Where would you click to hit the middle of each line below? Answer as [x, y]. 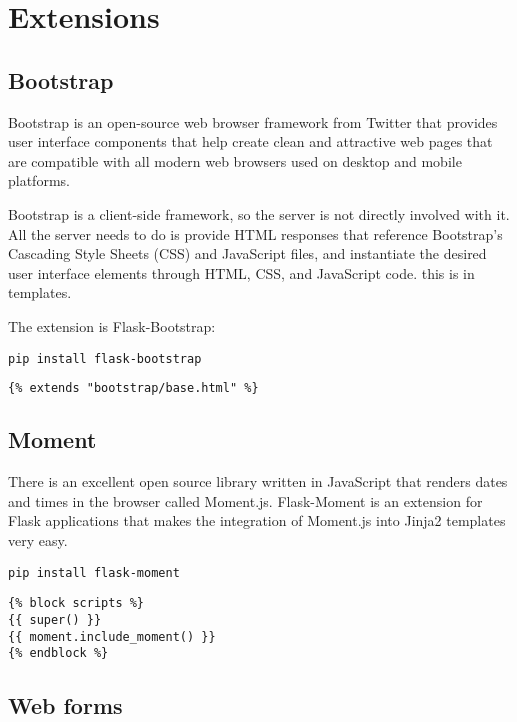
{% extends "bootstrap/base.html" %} [133, 388]
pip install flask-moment [94, 572]
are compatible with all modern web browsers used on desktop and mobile [235, 160]
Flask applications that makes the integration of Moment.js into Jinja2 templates [257, 520]
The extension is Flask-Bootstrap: [112, 325]
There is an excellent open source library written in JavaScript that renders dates [258, 481]
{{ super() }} [55, 619]
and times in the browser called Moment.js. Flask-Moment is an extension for [245, 500]
